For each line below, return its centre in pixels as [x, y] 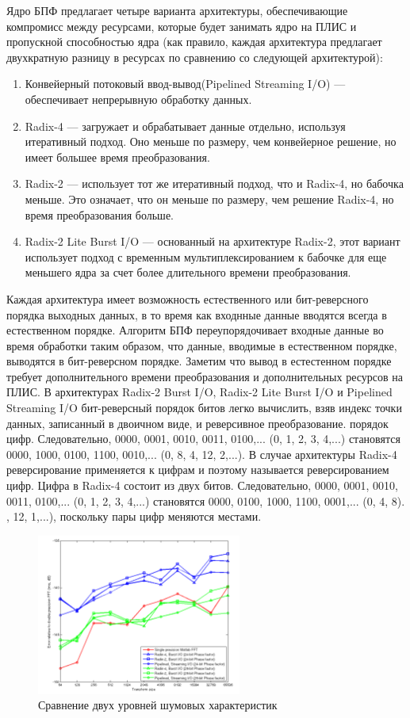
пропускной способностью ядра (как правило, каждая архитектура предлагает [194, 42]
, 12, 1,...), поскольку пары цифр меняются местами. [134, 516]
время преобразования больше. [99, 214]
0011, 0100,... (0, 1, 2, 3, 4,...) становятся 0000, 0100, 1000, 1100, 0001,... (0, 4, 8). [206, 500]
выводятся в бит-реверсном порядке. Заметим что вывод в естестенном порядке [199, 361]
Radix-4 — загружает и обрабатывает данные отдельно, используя [185, 126]
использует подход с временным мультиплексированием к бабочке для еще [206, 256]
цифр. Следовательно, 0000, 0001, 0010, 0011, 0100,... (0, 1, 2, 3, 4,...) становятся [203, 439]
